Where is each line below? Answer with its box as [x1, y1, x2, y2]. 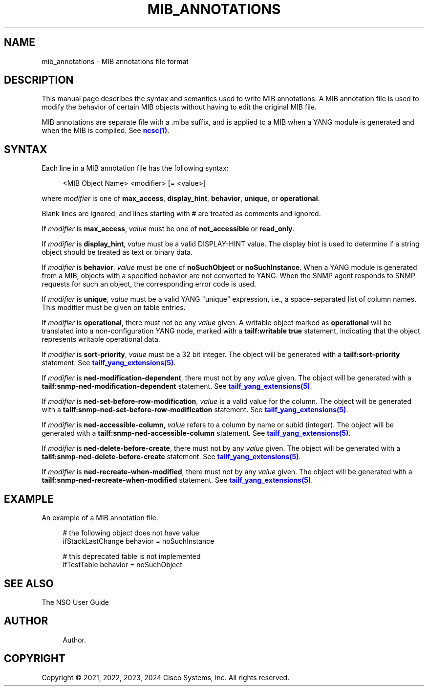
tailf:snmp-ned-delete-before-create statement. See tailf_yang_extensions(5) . [42, 452, 301, 461]
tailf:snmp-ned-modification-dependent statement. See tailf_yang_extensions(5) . [42, 382, 312, 391]
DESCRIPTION [4, 74, 74, 87]
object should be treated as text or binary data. [42, 248, 193, 257]
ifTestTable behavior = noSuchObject [63, 560, 182, 569]
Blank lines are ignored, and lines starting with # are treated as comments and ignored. [42, 209, 321, 218]
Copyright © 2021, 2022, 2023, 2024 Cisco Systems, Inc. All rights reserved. [42, 673, 290, 682]
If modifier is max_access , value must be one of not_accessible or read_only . [42, 224, 295, 233]
